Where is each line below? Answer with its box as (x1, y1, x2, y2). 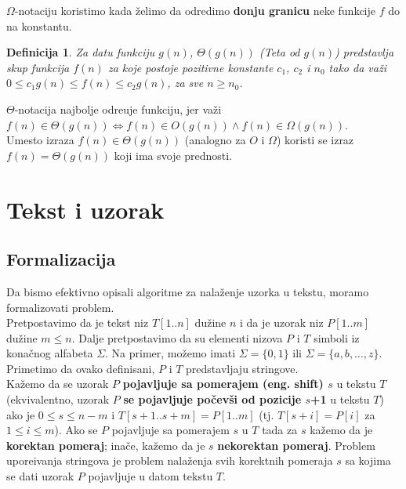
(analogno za (184, 132, 246, 148)
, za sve (167, 74, 204, 91)
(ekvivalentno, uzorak (6, 391, 110, 407)
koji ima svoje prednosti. (114, 147, 233, 163)
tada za (262, 422, 298, 438)
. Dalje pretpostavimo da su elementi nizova (71, 329, 283, 346)
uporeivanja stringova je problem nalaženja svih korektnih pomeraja (6, 452, 333, 469)
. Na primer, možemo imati (105, 345, 236, 361)
